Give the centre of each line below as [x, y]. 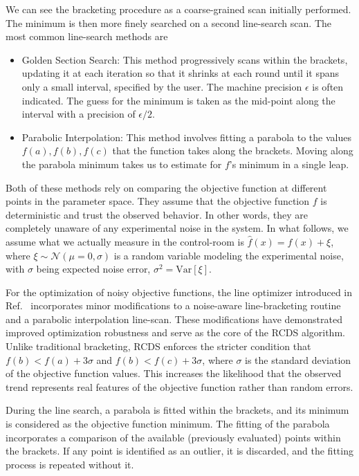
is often [328, 86]
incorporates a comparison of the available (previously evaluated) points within [173, 437]
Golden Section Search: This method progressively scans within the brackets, [185, 59]
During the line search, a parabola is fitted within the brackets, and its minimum [177, 410]
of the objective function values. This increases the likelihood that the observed [174, 373]
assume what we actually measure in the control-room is [125, 241]
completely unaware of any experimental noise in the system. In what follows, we [177, 228]
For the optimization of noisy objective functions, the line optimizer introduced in [179, 292]
